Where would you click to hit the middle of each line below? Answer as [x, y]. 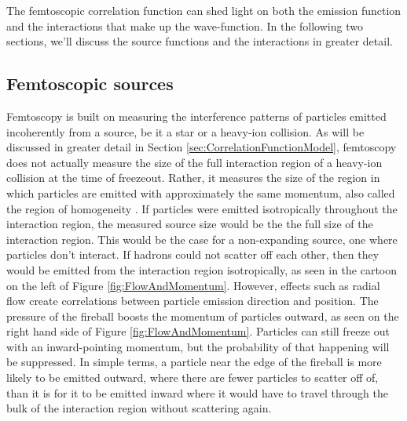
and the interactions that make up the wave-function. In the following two [185, 25]
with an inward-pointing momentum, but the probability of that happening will [198, 346]
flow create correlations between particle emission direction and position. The [192, 301]
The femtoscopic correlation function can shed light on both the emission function [204, 10]
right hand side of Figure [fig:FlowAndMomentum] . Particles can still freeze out [198, 331]
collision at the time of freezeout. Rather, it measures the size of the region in [193, 178]
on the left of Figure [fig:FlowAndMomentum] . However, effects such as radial [193, 285]
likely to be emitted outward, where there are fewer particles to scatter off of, [192, 377]
